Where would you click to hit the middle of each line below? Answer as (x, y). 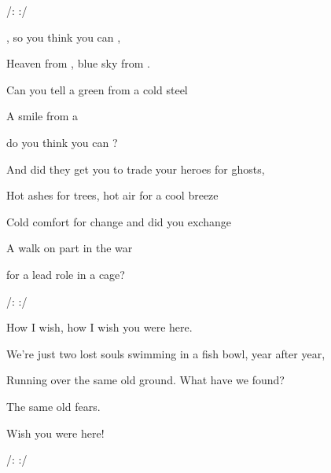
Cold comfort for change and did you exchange (119, 221)
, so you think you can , (64, 37)
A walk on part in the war (70, 248)
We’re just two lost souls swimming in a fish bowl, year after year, (166, 353)
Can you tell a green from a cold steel (97, 89)
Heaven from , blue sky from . (78, 63)
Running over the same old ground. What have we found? (145, 380)
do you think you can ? (62, 142)
